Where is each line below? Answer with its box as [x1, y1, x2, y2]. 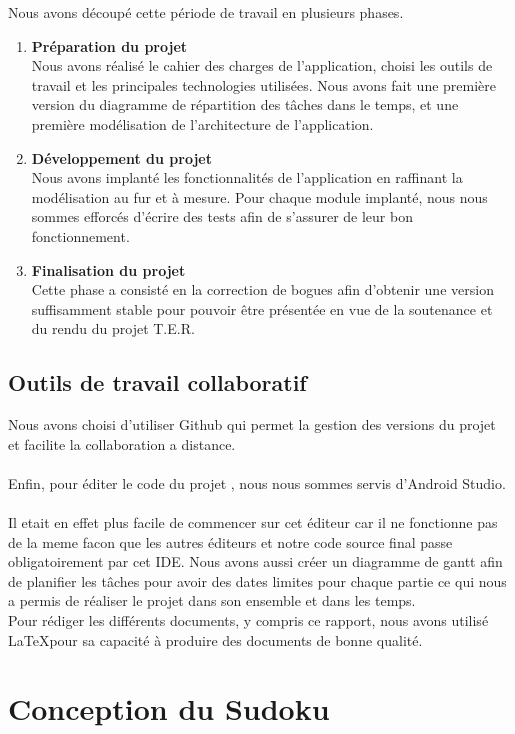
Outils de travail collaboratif [8, 367, 307, 398]
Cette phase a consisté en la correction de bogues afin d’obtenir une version [31, 279, 494, 300]
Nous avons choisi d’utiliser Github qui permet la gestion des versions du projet [8, 414, 496, 435]
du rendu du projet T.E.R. [31, 318, 195, 339]
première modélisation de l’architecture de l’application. [31, 113, 374, 134]
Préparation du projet [31, 35, 188, 56]
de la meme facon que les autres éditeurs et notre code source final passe [8, 531, 453, 552]
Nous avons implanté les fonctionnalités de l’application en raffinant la [31, 167, 463, 188]
